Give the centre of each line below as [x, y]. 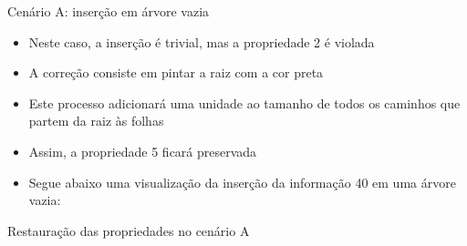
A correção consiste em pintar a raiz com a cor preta [176, 72]
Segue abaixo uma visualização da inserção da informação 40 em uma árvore [242, 182]
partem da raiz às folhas [96, 121]
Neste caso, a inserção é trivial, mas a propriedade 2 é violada [202, 41]
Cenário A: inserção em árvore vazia [109, 11]
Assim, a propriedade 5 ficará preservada [143, 151]
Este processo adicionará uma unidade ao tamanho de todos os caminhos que [244, 102]
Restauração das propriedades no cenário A [129, 230]
